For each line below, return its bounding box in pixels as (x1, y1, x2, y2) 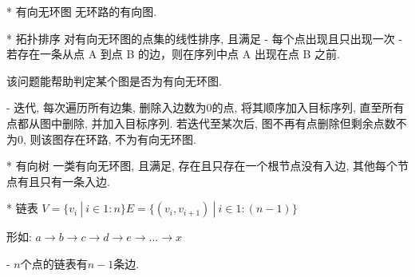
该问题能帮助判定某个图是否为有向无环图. (6, 72, 222, 89)
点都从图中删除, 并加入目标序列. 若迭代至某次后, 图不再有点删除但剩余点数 (6, 114, 396, 131)
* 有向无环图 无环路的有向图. (6, 3, 157, 19)
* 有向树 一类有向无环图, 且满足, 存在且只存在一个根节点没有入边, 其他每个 (6, 157, 397, 174)
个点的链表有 (20, 255, 88, 271)
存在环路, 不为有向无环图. (63, 130, 196, 147)
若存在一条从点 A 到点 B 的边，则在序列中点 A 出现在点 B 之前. (6, 46, 341, 62)
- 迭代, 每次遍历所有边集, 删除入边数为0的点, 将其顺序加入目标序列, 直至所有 (6, 99, 405, 116)
